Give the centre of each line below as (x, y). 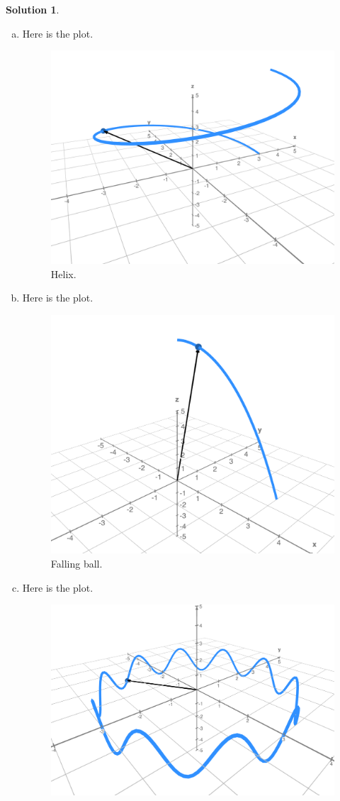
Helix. (63, 274)
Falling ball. (76, 563)
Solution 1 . (33, 9)
